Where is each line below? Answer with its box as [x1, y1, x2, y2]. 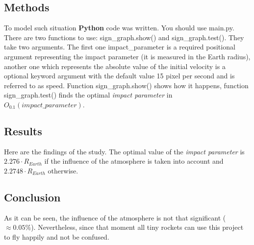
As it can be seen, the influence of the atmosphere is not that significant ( [4, 212, 226, 222]
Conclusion [4, 189, 61, 204]
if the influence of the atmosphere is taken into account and [44, 156, 224, 166]
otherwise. [48, 165, 78, 175]
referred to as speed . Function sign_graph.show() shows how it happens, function [4, 80, 249, 90]
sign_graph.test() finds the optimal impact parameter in [4, 90, 173, 100]
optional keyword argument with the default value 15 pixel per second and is [4, 71, 235, 81]
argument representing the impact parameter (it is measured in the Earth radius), [4, 51, 251, 61]
